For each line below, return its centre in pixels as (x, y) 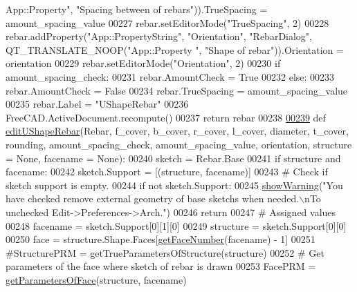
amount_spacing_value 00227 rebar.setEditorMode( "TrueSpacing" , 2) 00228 (167, 22)
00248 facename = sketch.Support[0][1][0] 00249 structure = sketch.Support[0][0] (176, 225)
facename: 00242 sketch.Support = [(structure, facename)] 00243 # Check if (167, 172)
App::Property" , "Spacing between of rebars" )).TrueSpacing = (137, 9)
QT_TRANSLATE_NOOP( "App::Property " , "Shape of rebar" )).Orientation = (175, 49)
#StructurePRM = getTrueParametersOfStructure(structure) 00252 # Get (165, 252)
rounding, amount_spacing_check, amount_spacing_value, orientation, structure (179, 144)
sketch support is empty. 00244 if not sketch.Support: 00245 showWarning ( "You (174, 185)
